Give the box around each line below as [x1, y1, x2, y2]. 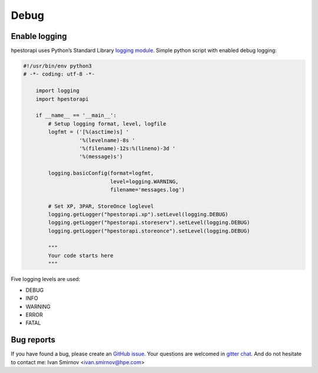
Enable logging [11, 31, 67, 41]
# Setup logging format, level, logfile [48, 120, 167, 127]
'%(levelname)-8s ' [79, 137, 135, 144]
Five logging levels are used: [11, 276, 81, 283]
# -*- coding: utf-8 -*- [23, 71, 95, 78]
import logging [35, 87, 79, 94]
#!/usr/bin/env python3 [23, 62, 92, 70]
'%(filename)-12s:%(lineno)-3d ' [79, 145, 176, 151]
